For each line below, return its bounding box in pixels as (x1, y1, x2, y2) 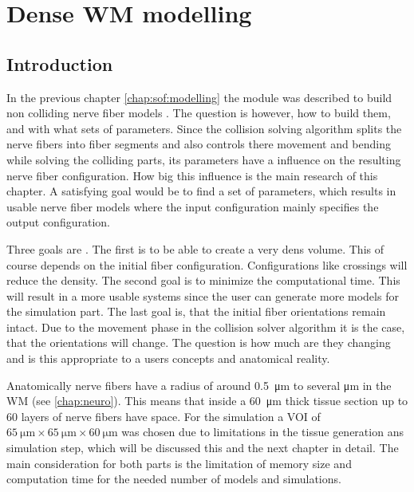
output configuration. (6, 214, 110, 230)
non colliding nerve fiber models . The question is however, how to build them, (6, 104, 391, 121)
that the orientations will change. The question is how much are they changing (6, 334, 391, 351)
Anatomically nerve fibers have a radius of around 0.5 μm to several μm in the (6, 376, 392, 393)
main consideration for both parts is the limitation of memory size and (6, 455, 352, 471)
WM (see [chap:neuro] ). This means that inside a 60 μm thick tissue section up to (6, 392, 408, 409)
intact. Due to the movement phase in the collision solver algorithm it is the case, (6, 318, 405, 335)
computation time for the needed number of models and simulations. (6, 470, 341, 487)
